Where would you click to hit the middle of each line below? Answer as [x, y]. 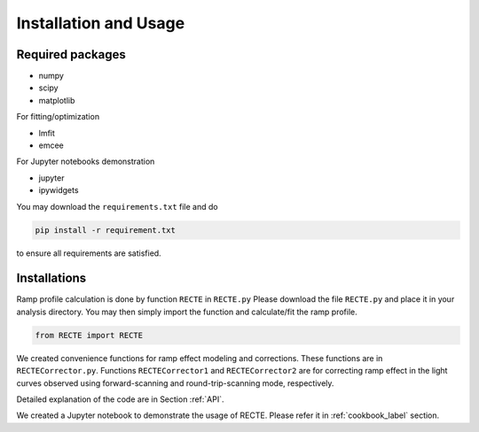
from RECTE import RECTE [89, 335]
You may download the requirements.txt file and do [117, 206]
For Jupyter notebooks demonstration [86, 162]
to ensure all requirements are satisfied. [89, 253]
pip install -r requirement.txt [106, 230]
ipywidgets [59, 190]
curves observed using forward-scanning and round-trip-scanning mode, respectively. [175, 383]
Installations [51, 278]
